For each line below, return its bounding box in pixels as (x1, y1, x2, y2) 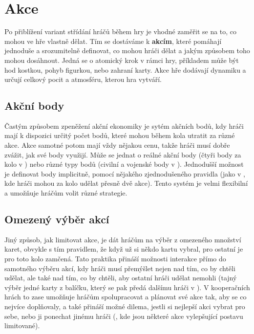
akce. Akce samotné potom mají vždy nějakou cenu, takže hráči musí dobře (4, 140, 230, 150)
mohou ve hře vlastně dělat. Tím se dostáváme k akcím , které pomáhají (4, 36, 222, 46)
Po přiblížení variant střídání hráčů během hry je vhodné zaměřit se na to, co (4, 26, 237, 37)
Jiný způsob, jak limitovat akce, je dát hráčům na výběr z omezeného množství (4, 234, 241, 244)
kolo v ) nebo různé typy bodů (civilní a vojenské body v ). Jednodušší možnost (4, 159, 244, 169)
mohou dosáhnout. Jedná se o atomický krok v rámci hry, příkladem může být (4, 55, 239, 65)
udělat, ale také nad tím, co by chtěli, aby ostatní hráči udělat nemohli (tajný (4, 273, 237, 283)
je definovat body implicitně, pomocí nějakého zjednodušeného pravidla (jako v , (4, 168, 245, 178)
